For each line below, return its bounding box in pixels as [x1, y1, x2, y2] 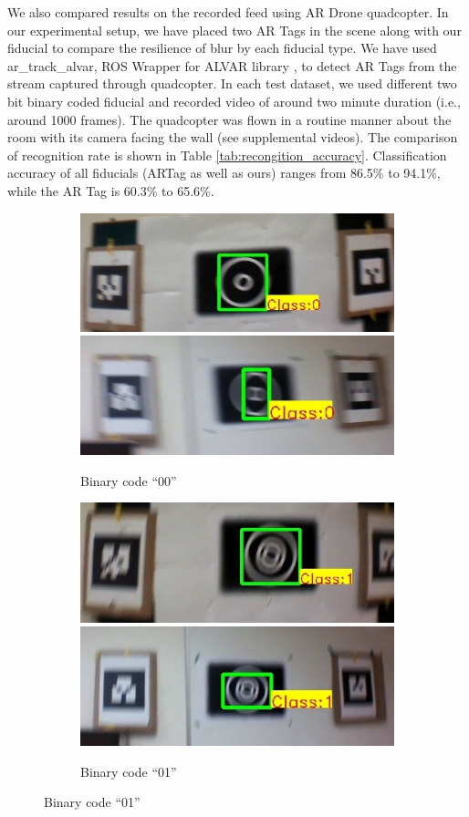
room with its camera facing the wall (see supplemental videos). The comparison [7, 128, 458, 147]
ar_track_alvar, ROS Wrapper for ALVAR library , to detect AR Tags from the [7, 56, 457, 75]
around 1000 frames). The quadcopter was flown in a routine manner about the [7, 109, 452, 129]
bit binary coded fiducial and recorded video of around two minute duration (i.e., [7, 91, 461, 110]
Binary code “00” [80, 471, 177, 490]
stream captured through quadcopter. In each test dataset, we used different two [7, 74, 457, 93]
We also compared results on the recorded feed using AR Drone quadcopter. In [7, 3, 449, 21]
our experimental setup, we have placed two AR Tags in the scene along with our [7, 20, 462, 39]
